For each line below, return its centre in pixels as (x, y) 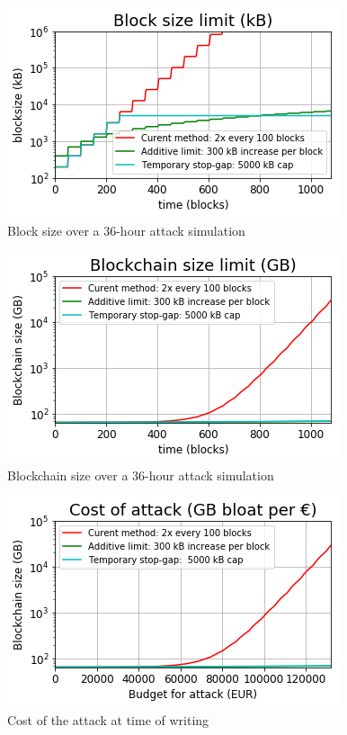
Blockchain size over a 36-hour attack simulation (141, 475)
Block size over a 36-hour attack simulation (126, 230)
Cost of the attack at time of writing (108, 719)
